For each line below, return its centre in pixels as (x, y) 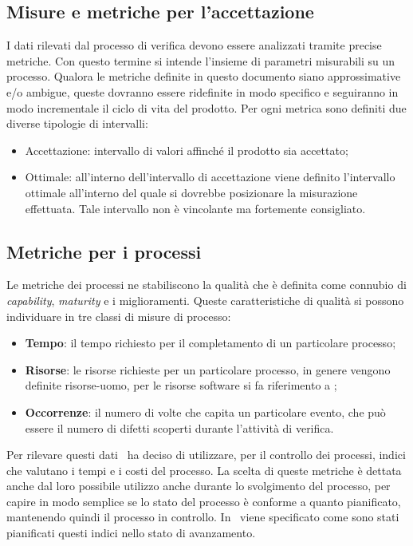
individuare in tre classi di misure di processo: (119, 316)
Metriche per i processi (104, 251)
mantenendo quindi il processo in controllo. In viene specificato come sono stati (203, 517)
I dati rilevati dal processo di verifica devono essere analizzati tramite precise (194, 45)
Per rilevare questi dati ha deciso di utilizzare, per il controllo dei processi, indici (206, 455)
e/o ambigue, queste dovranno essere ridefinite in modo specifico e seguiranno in (203, 91)
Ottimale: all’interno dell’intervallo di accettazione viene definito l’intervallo (210, 177)
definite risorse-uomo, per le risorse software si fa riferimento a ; (181, 385)
